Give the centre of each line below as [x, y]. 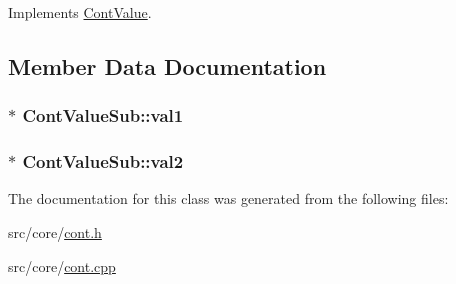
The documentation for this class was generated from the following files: [228, 198]
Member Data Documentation [167, 65]
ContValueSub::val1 [103, 115]
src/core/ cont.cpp [62, 265]
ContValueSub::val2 [103, 161]
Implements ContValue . [80, 12]
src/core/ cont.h [55, 232]
